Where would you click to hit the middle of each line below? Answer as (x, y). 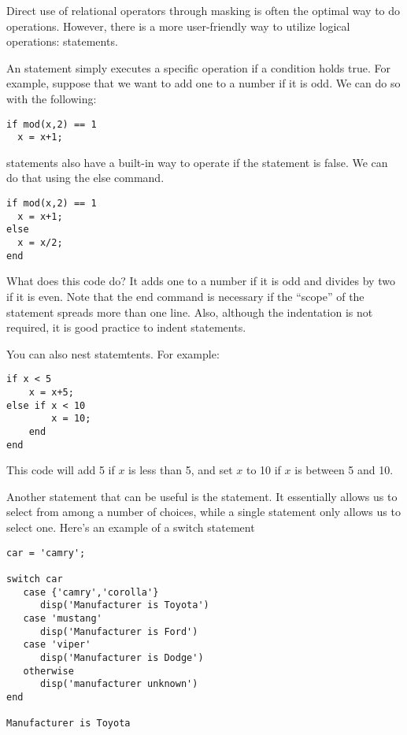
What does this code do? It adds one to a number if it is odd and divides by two (201, 281)
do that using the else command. (85, 178)
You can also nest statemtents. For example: (113, 353)
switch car (35, 579)
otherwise (48, 671)
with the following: (52, 98)
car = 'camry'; (46, 553)
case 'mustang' (63, 618)
